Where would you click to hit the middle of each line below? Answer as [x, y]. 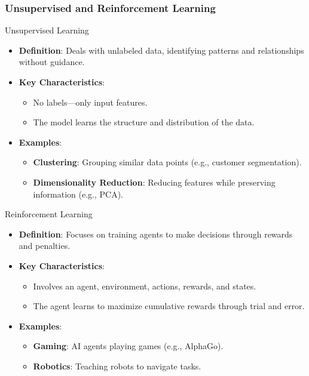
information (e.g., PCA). [78, 194]
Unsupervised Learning [47, 30]
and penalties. [45, 246]
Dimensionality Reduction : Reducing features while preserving [154, 182]
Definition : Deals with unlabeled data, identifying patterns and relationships [161, 50]
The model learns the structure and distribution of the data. [144, 122]
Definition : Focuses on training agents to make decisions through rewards [156, 234]
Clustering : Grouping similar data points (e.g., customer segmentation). [167, 162]
